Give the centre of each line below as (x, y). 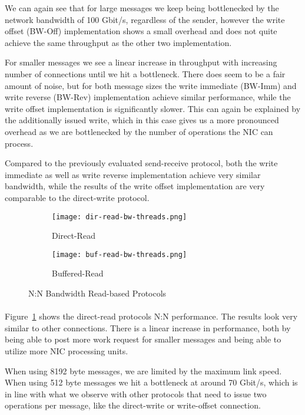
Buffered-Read (78, 273)
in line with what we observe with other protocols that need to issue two (136, 393)
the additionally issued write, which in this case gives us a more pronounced (142, 120)
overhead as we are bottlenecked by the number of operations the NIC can (139, 131)
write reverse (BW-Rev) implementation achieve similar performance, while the (148, 97)
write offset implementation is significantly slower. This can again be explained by (153, 108)
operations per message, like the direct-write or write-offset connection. (133, 405)
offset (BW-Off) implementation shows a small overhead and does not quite (141, 31)
